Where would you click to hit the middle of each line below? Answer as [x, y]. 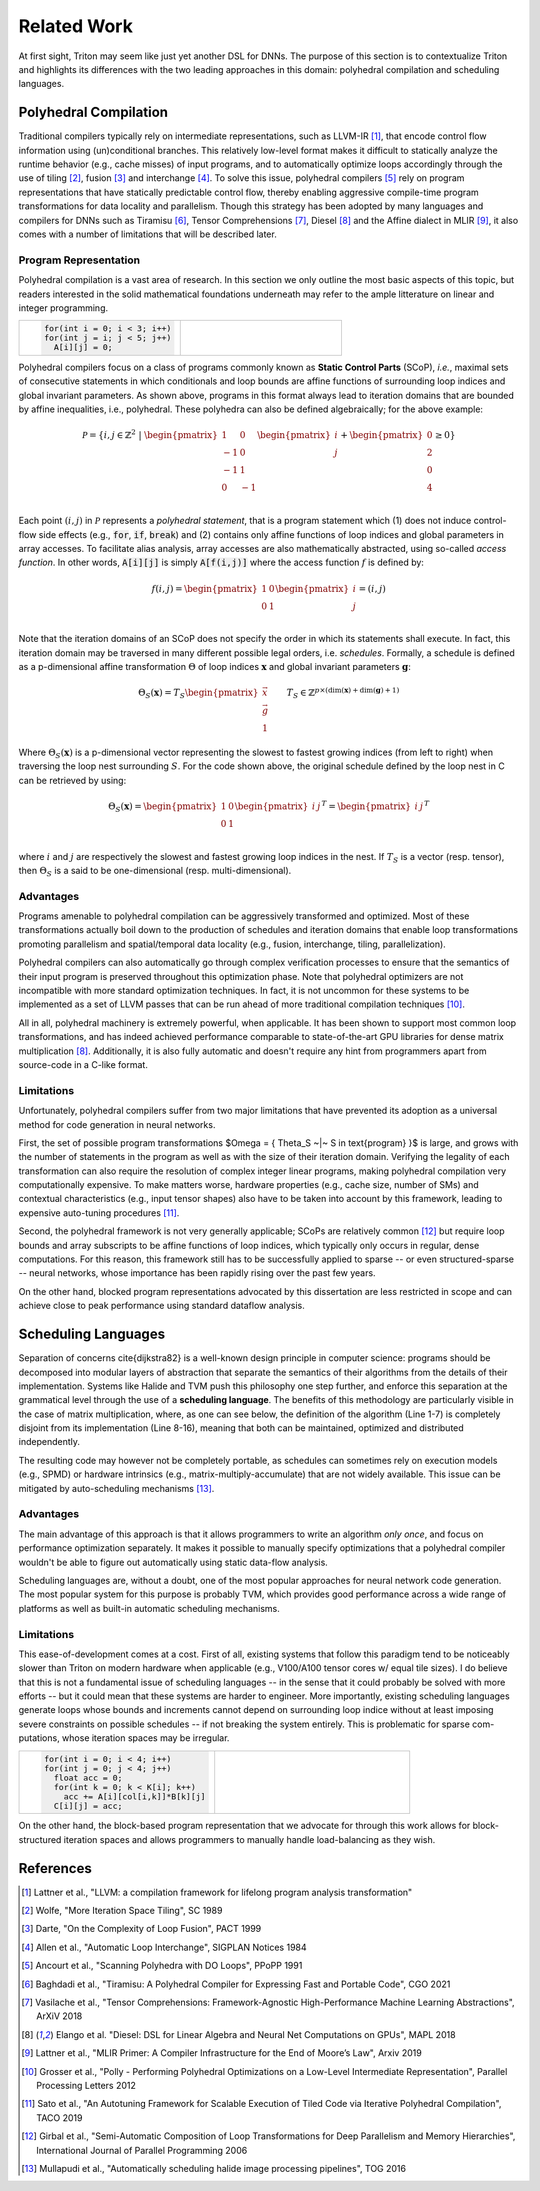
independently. [49, 1442]
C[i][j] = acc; [88, 1805]
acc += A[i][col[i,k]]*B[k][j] [134, 1796]
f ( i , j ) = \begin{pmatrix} [205, 588]
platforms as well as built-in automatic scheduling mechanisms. [149, 1608]
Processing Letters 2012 [86, 2085]
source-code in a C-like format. [83, 1064]
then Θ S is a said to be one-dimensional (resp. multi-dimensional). [155, 871]
